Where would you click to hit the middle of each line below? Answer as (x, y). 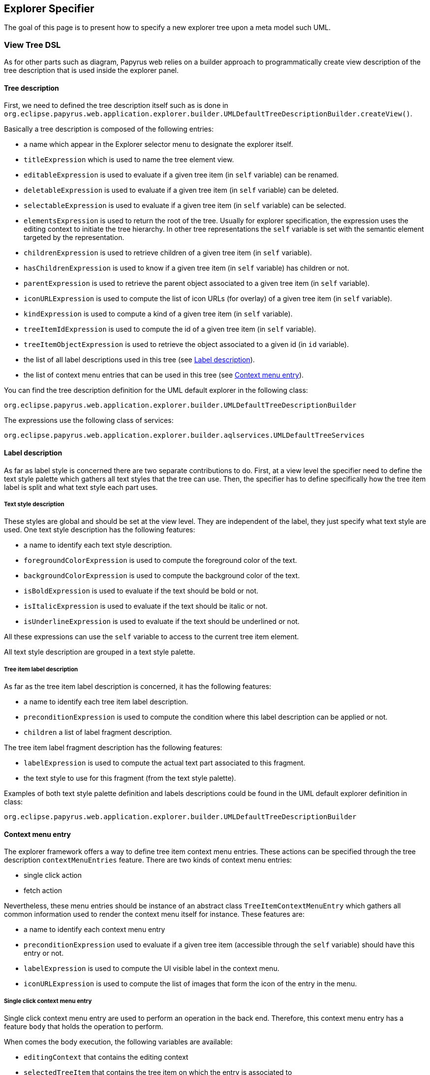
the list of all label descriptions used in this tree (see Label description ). (139, 360)
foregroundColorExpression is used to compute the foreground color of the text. (160, 560)
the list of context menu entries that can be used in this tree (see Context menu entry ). (164, 375)
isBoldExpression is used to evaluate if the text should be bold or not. (141, 591)
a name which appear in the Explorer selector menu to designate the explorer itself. (158, 144)
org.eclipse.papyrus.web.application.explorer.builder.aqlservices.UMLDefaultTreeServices (184, 435)
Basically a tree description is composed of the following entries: (109, 129)
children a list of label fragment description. (98, 732)
